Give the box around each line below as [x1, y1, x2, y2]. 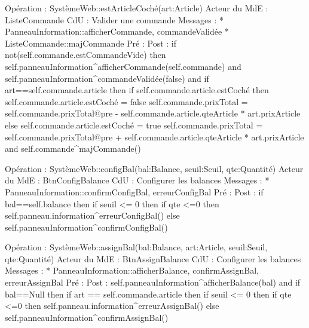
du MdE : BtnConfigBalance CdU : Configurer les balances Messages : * [5, 174, 270, 186]
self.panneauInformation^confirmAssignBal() [5, 311, 169, 323]
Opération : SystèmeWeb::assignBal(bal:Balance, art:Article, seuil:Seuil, [5, 241, 268, 253]
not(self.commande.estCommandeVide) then [5, 48, 166, 61]
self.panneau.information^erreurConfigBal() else [5, 209, 180, 222]
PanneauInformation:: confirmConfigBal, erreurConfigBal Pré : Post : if [5, 185, 264, 198]
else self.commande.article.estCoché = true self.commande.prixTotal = [5, 118, 263, 131]
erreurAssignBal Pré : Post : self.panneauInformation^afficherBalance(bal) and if [5, 276, 301, 289]
